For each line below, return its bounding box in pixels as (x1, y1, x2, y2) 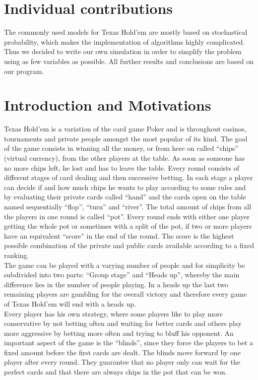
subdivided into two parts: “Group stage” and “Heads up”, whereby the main (4, 269, 240, 280)
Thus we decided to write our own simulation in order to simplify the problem (4, 46, 242, 57)
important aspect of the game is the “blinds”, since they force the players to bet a (4, 337, 254, 348)
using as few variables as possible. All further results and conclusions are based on (4, 56, 254, 66)
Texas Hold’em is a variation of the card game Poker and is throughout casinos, (4, 124, 247, 134)
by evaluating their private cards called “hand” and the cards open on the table (4, 191, 246, 202)
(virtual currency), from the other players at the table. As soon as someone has (4, 153, 245, 163)
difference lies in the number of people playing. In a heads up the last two (4, 279, 228, 289)
